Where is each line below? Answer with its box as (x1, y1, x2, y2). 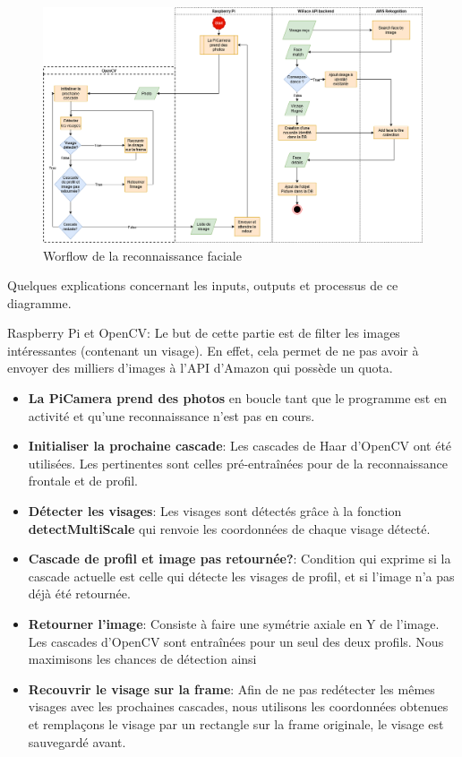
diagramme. (7, 293, 72, 312)
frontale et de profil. (28, 471, 139, 490)
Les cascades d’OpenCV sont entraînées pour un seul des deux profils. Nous (28, 632, 444, 650)
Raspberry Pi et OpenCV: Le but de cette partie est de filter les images (7, 323, 400, 342)
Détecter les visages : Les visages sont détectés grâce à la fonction (28, 502, 402, 520)
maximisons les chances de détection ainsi (28, 649, 257, 668)
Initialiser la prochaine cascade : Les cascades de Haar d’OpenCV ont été (28, 436, 452, 455)
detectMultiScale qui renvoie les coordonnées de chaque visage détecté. (28, 519, 431, 538)
